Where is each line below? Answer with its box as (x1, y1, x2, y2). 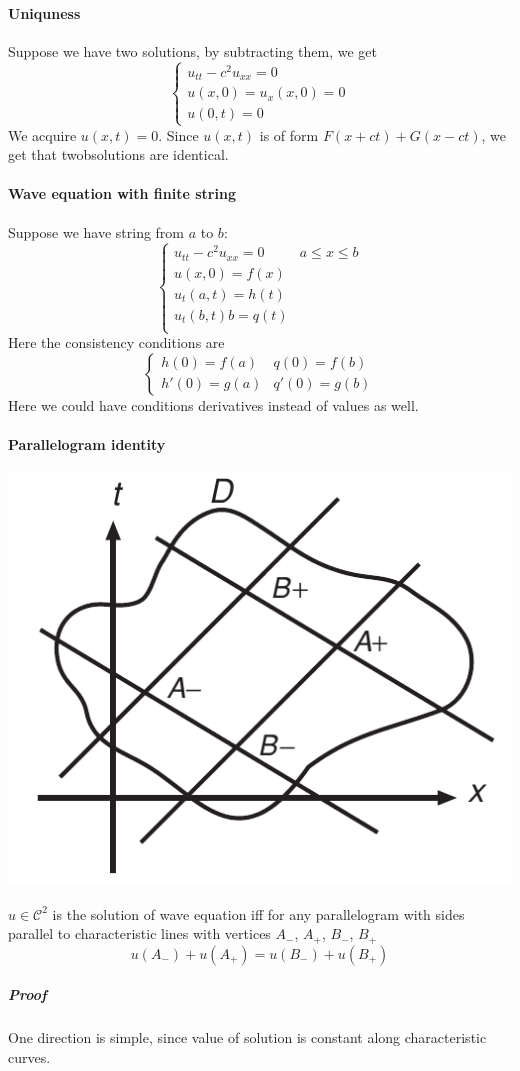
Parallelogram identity (8, 434, 166, 455)
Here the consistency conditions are (8, 332, 225, 353)
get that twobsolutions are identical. (8, 144, 229, 165)
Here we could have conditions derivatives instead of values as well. (8, 394, 419, 415)
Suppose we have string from (8, 221, 185, 242)
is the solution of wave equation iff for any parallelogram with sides (52, 903, 465, 924)
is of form (259, 124, 319, 145)
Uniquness (8, 2, 81, 23)
